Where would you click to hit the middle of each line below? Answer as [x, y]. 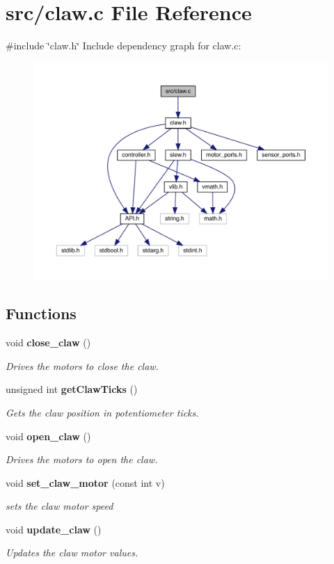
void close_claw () [48, 343]
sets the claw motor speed [59, 506]
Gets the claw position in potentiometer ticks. [102, 412]
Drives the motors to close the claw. [82, 365]
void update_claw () [54, 529]
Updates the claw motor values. [72, 553]
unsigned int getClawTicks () [72, 389]
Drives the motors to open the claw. [82, 459]
